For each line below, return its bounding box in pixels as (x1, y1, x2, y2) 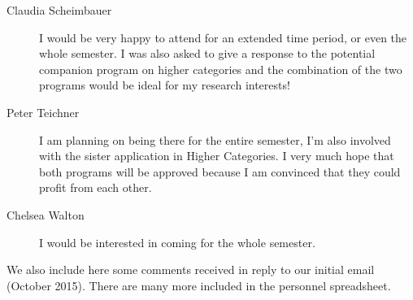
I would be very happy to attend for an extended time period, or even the (39, 28, 407, 46)
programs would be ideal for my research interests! (39, 76, 290, 93)
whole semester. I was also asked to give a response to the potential (39, 45, 376, 62)
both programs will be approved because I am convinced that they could (39, 163, 401, 180)
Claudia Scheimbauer (7, 2, 112, 18)
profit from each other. (39, 179, 152, 196)
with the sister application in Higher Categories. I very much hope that (39, 147, 394, 164)
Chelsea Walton (7, 206, 85, 223)
